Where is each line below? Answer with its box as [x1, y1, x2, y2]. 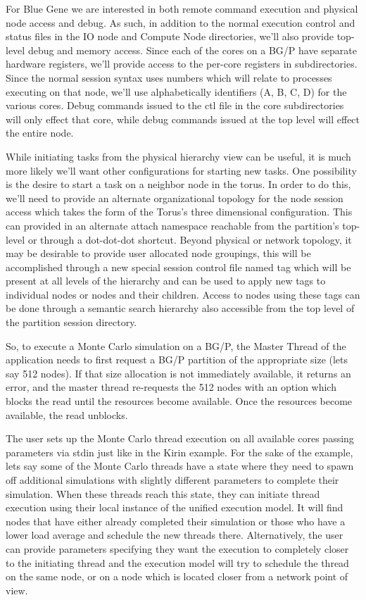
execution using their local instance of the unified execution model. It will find [6, 500, 343, 515]
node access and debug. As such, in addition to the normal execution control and [6, 15, 355, 30]
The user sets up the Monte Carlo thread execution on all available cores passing [6, 431, 354, 446]
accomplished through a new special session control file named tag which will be [6, 259, 351, 274]
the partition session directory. [6, 315, 137, 330]
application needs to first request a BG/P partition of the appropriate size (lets [6, 352, 348, 367]
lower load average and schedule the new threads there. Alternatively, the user [6, 527, 343, 542]
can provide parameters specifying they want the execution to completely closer [6, 541, 349, 556]
